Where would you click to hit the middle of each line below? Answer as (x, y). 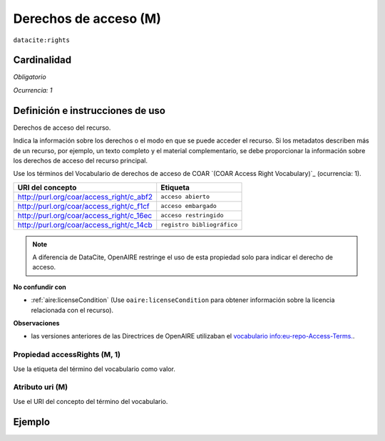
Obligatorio (30, 77)
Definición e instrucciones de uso (89, 110)
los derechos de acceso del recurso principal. (81, 160)
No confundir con (40, 287)
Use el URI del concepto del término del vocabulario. (91, 401)
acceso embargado (189, 206)
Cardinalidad (42, 60)
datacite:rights (42, 40)
